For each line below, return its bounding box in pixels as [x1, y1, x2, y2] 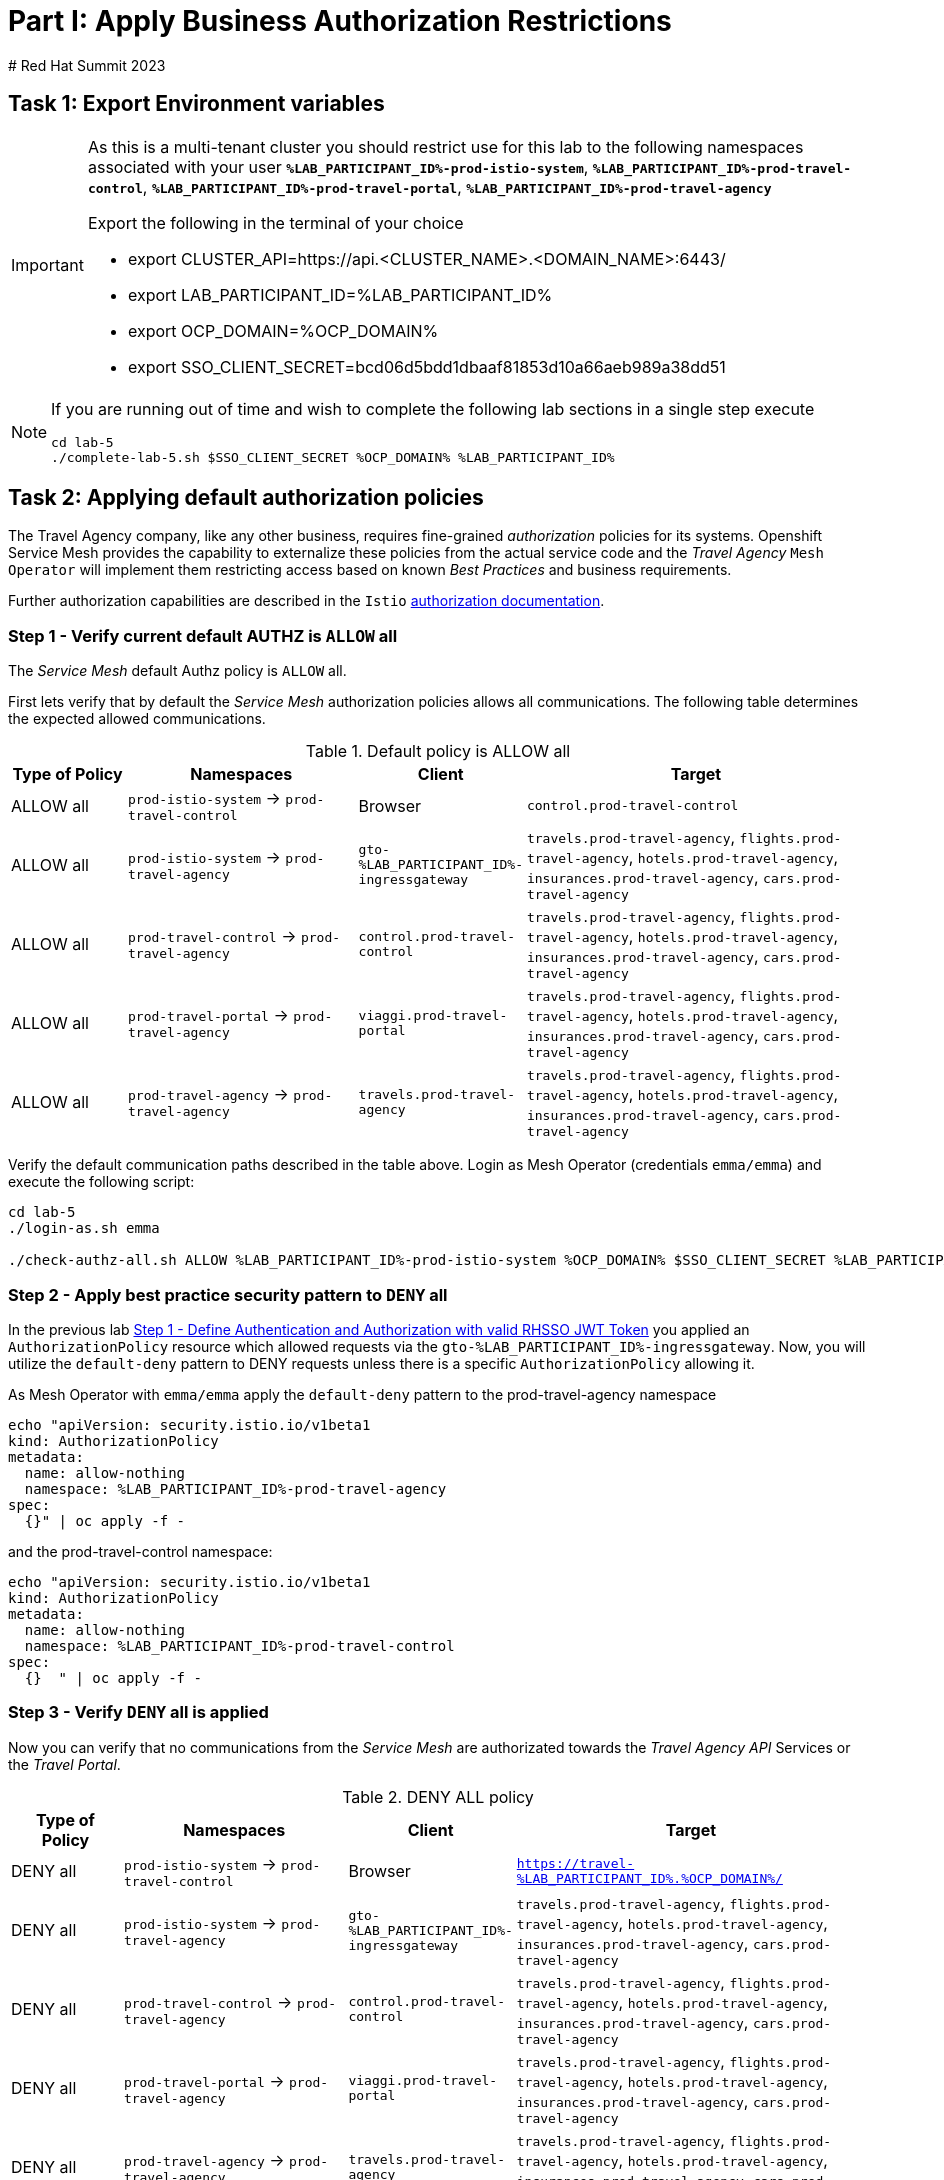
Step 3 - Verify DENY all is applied [8, 1702, 269, 1723]
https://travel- [516, 1856, 635, 1872]
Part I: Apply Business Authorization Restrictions [8, 4, 672, 38]
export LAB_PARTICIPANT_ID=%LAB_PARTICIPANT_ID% [127, 284, 553, 305]
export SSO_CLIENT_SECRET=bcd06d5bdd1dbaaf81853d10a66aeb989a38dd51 [127, 356, 726, 377]
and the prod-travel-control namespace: [8, 1542, 273, 1560]
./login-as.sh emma [8, 1220, 160, 1237]
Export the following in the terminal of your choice [87, 212, 464, 233]
